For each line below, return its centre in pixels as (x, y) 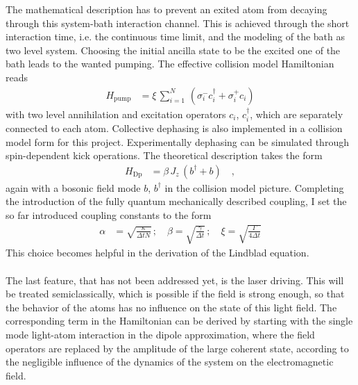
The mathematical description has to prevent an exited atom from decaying (167, 9)
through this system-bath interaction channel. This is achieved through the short (178, 23)
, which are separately (297, 114)
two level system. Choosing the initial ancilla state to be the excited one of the (173, 50)
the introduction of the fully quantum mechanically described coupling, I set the (176, 201)
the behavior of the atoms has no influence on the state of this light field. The (171, 307)
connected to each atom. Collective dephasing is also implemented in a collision (174, 128)
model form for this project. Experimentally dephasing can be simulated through (177, 141)
